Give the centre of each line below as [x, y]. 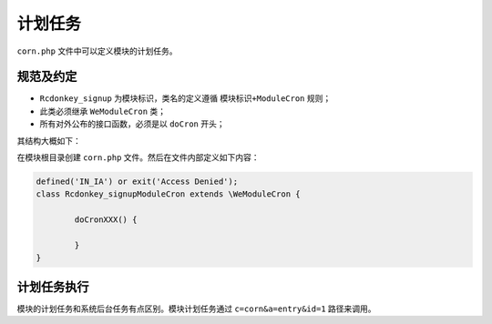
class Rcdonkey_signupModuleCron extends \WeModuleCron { [168, 194]
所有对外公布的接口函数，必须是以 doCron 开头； [132, 124]
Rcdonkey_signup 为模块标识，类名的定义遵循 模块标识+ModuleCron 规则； [185, 98]
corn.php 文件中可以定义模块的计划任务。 [97, 51]
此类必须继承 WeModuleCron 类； [103, 111]
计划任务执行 [53, 287]
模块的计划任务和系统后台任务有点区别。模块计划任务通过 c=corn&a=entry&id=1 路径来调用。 [197, 309]
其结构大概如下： [49, 140]
